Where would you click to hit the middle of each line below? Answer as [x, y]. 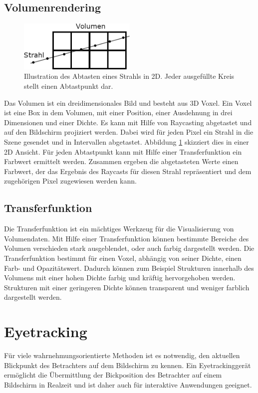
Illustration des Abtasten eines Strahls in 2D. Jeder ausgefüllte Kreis [129, 76]
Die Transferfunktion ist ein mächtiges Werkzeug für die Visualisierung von [119, 229]
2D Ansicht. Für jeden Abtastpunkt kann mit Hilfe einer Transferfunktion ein [123, 151]
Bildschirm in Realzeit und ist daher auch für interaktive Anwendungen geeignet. [128, 384]
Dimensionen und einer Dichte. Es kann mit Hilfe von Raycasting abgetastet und [128, 122]
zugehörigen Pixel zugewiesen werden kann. [70, 181]
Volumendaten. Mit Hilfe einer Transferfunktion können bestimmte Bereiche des [127, 238]
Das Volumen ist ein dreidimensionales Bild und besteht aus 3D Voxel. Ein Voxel [128, 102]
